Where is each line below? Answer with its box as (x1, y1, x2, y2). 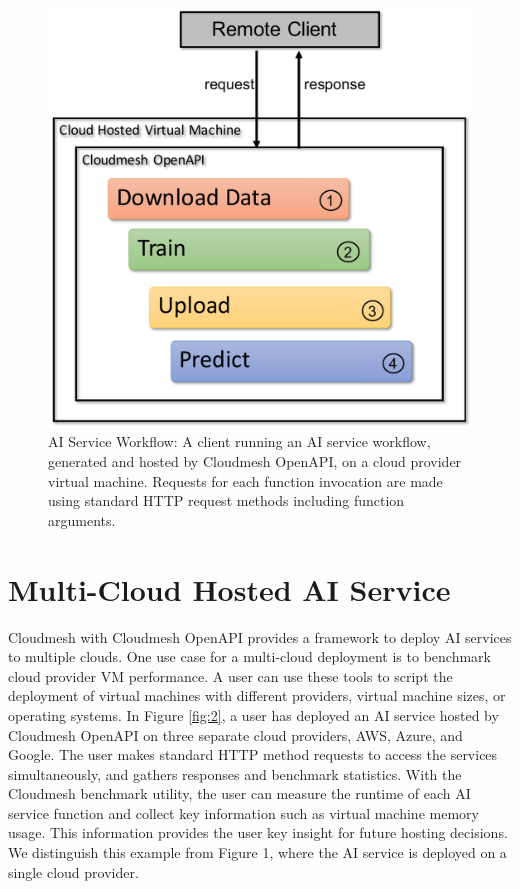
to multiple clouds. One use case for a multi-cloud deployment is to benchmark (8, 646, 491, 667)
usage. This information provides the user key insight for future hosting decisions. (8, 822, 508, 843)
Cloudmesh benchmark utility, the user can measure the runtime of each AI (8, 783, 471, 804)
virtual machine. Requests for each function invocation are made (48, 470, 443, 491)
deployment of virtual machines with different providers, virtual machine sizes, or (8, 685, 506, 706)
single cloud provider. (8, 861, 139, 882)
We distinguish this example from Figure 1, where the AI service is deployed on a (8, 842, 507, 863)
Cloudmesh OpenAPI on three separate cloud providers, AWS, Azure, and (8, 724, 463, 745)
